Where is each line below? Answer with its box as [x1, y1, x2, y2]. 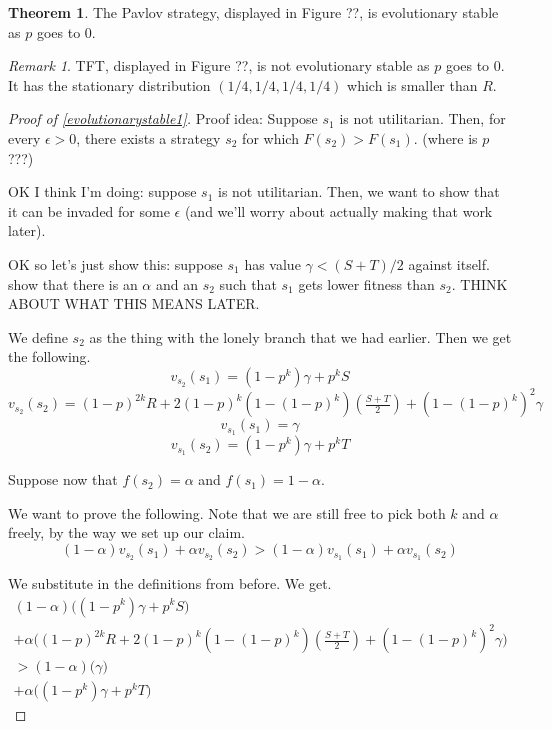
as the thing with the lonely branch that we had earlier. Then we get [89, 326, 512, 347]
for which [242, 127, 299, 148]
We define [8, 326, 68, 347]
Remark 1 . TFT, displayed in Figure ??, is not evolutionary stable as [8, 55, 430, 76]
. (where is [413, 127, 478, 148]
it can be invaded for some [8, 200, 170, 221]
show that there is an [8, 273, 138, 294]
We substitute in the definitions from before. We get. [8, 572, 332, 593]
